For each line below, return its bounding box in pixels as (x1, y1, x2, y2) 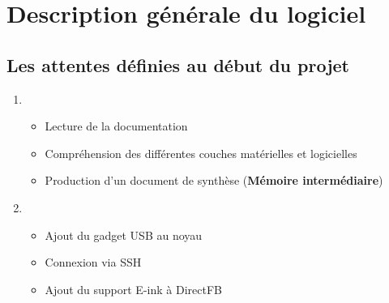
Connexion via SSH (45, 254, 142, 271)
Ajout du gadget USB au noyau (45, 226, 203, 243)
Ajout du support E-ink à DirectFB (45, 280, 222, 297)
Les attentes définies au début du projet (6, 52, 349, 77)
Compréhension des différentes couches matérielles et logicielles (45, 144, 357, 161)
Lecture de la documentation (45, 117, 188, 134)
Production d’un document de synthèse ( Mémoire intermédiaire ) (45, 172, 383, 189)
